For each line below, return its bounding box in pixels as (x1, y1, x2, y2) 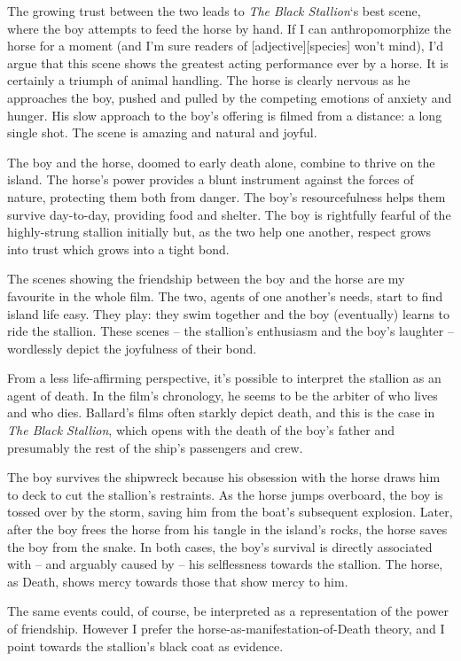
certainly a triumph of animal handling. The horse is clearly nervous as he (7, 71, 410, 89)
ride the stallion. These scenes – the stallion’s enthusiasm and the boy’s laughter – (7, 322, 454, 340)
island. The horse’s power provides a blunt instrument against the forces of (7, 170, 414, 189)
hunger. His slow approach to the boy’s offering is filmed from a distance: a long (7, 105, 442, 124)
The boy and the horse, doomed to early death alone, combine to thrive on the (7, 152, 435, 171)
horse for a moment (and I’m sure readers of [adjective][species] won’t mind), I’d (7, 36, 444, 55)
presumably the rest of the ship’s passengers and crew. (7, 438, 303, 456)
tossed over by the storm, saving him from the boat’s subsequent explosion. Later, (7, 502, 453, 521)
